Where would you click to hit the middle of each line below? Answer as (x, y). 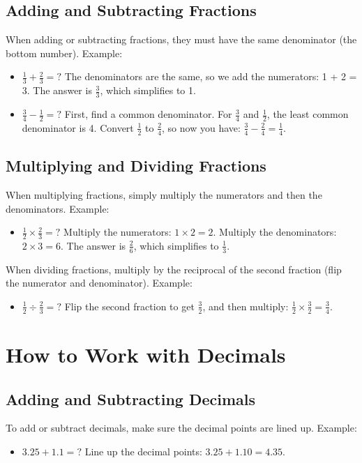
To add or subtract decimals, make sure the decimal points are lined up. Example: (181, 428)
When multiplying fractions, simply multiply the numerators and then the (164, 194)
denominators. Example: (58, 208)
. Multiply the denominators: (275, 232)
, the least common (308, 114)
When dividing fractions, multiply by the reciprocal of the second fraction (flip (174, 269)
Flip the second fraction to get (129, 306)
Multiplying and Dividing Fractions (136, 166)
